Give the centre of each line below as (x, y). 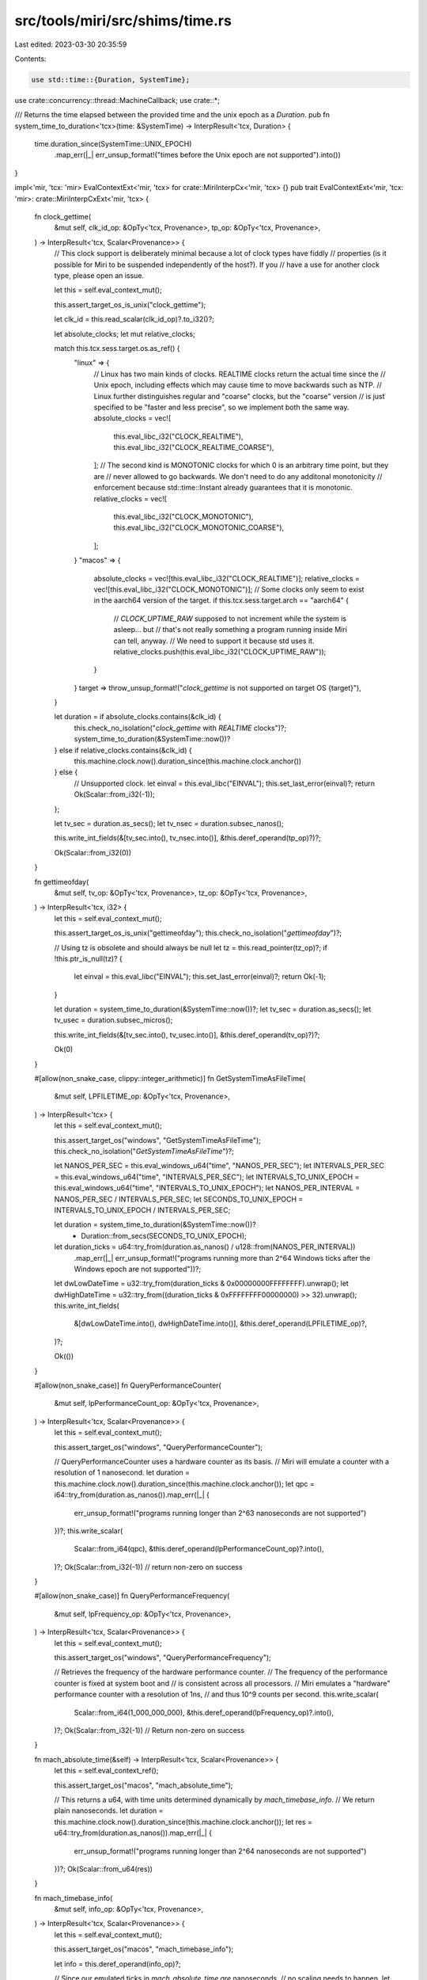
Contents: (30, 59)
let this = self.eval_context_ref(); (106, 1771)
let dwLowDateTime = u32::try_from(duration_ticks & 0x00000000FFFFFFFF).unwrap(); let (202, 1284)
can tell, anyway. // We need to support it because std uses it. (214, 641)
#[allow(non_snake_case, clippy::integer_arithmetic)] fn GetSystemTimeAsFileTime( (170, 1079)
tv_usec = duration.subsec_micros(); (113, 1020)
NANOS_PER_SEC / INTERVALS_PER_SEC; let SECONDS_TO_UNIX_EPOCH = (179, 1199)
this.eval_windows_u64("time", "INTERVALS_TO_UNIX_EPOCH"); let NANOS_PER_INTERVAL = (207, 1188)
